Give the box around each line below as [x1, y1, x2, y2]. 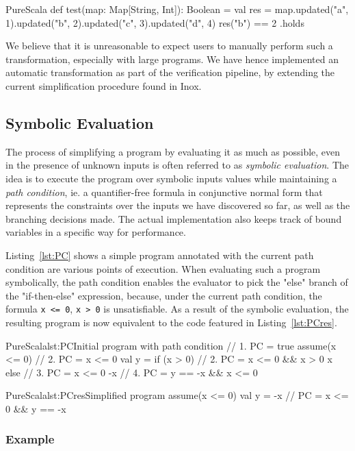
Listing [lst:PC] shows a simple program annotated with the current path [5, 247, 314, 262]
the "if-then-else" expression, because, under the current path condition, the [5, 288, 322, 302]
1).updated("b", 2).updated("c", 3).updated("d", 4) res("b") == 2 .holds [5, 15, 304, 29]
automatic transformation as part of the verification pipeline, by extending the [5, 65, 335, 80]
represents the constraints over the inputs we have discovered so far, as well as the [5, 198, 350, 212]
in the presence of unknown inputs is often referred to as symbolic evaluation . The [5, 158, 349, 172]
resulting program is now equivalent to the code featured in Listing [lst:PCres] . [5, 315, 337, 329]
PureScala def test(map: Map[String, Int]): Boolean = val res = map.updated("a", [5, 2, 349, 16]
